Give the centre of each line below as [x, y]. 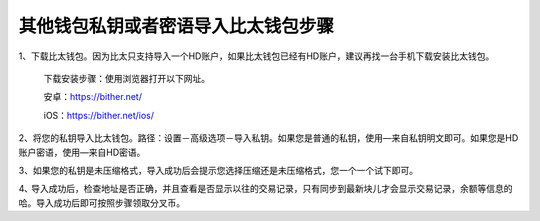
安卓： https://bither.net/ [92, 97]
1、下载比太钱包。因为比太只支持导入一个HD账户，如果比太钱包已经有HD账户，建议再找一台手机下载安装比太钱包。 [256, 56]
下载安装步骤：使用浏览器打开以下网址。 [126, 78]
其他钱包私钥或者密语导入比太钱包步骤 [176, 26]
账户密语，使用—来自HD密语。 [82, 152]
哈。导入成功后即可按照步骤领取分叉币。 [101, 202]
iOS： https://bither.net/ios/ [99, 115]
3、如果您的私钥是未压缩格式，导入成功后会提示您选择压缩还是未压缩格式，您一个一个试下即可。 [218, 170]
